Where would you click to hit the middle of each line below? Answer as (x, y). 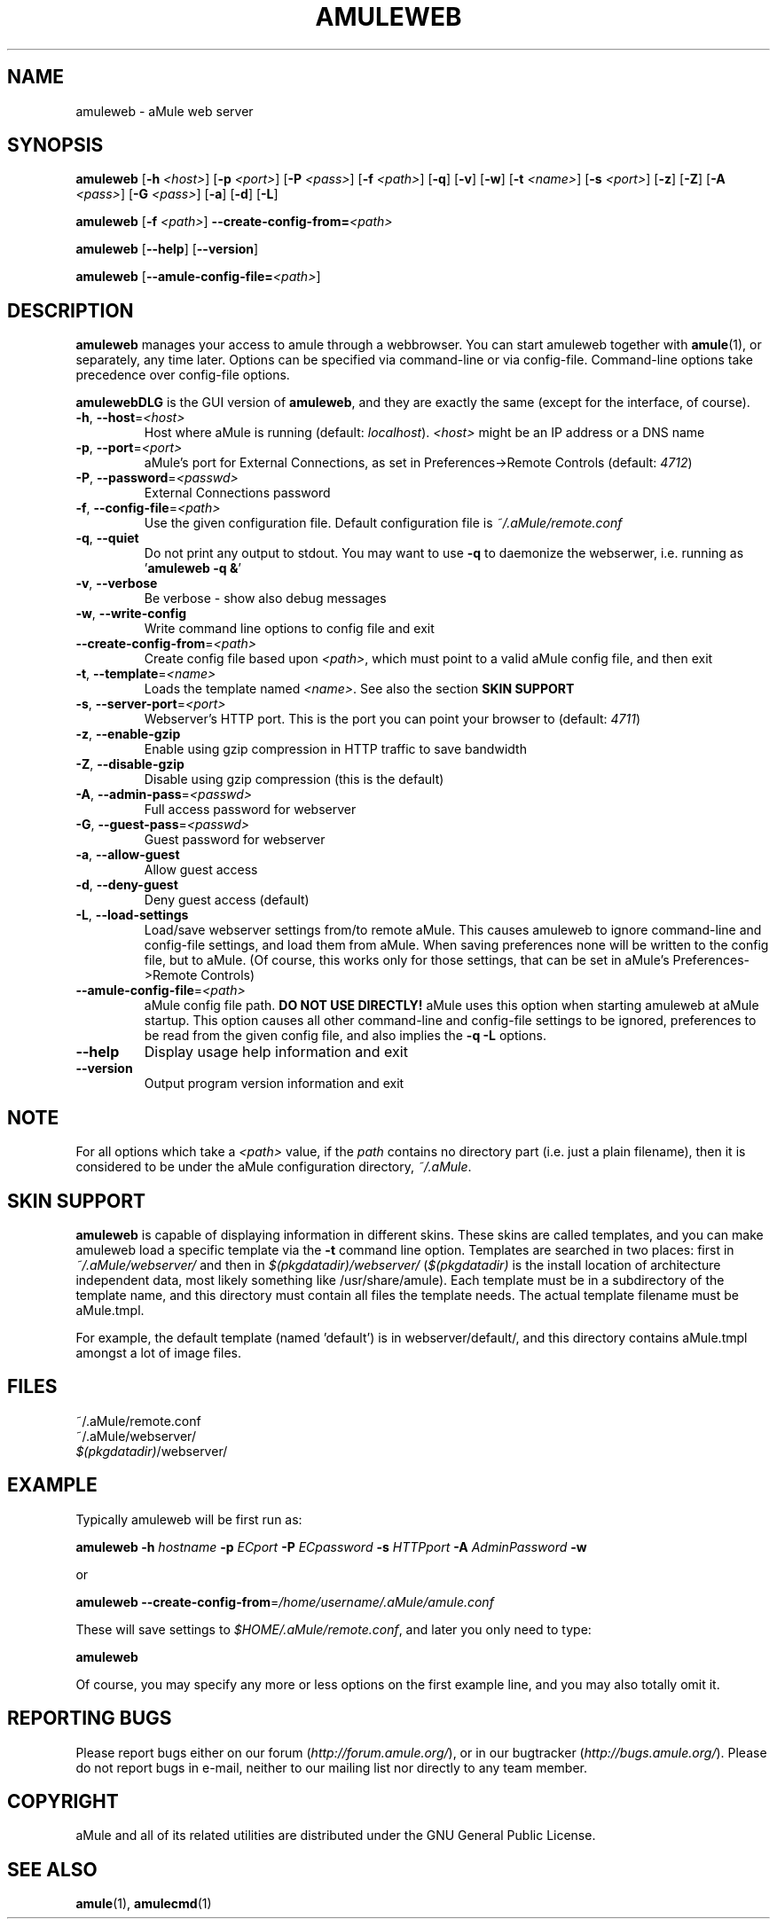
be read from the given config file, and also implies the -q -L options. (345, 1036)
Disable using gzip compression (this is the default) (294, 779)
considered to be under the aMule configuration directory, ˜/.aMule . (274, 1167)
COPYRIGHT (63, 1801)
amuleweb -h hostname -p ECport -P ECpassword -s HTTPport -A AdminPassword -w (331, 1546)
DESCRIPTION (71, 310)
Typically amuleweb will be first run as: (189, 1519)
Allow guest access (201, 870)
